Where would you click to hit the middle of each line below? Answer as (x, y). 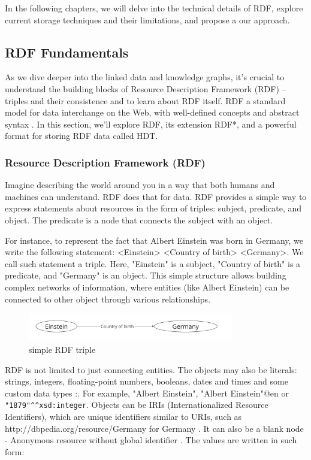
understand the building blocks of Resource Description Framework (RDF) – (146, 88)
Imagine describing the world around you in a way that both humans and (140, 185)
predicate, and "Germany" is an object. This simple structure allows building (146, 275)
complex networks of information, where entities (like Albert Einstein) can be (147, 287)
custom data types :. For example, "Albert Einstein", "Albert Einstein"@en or (147, 393)
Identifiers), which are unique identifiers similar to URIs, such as (123, 417)
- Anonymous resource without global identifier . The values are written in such (151, 440)
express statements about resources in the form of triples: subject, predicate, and (153, 208)
